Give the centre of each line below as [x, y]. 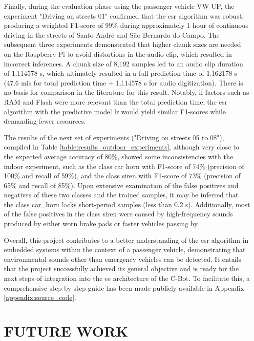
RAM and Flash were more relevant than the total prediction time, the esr [116, 101]
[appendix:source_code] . [40, 297]
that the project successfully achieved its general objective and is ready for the [121, 268]
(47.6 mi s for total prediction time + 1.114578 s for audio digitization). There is [124, 82]
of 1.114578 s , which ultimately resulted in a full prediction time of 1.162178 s [121, 73]
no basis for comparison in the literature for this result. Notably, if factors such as [127, 92]
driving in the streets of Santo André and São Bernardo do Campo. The [112, 34]
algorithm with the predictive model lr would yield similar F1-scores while [115, 111]
